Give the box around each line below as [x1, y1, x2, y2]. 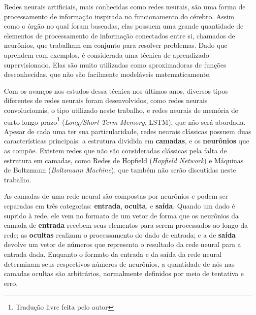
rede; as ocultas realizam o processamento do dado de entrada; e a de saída [4, 229, 236, 240]
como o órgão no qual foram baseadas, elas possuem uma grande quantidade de [4, 21, 244, 31]
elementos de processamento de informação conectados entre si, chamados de [4, 30, 235, 40]
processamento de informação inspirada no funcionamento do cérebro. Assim [4, 11, 235, 21]
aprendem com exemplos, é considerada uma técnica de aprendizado [4, 49, 209, 60]
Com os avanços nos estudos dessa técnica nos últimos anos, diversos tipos [4, 85, 228, 96]
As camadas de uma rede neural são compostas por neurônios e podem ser [4, 191, 228, 201]
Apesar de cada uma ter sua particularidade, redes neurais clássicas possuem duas [4, 126, 252, 136]
